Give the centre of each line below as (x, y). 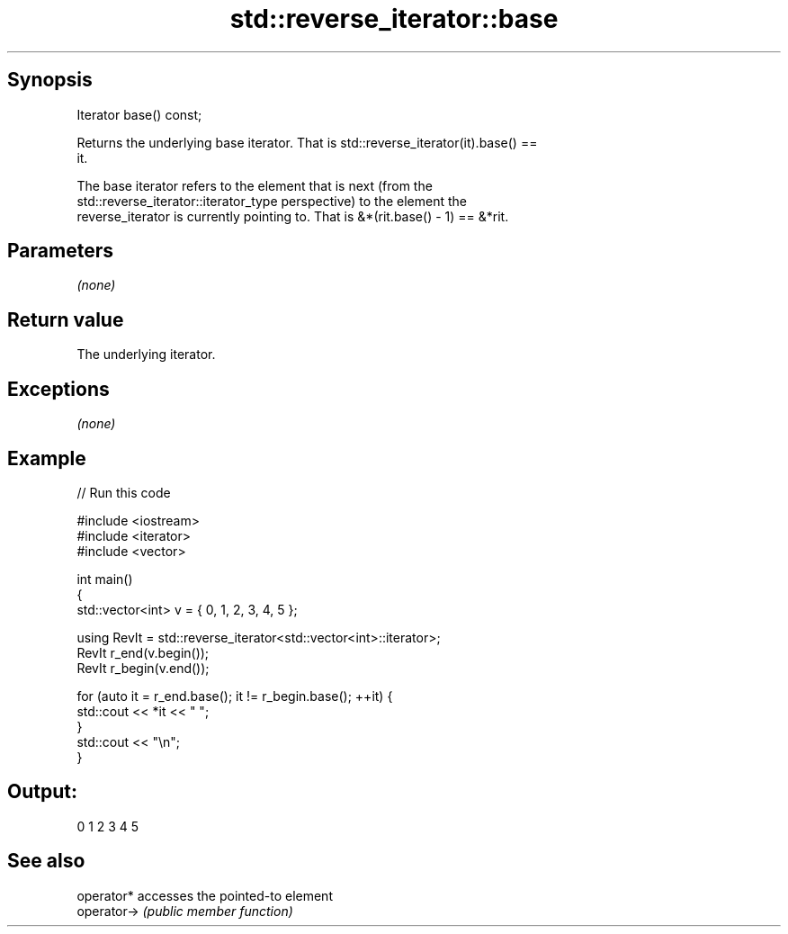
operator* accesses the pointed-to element (205, 895)
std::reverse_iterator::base (394, 19)
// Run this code (124, 492)
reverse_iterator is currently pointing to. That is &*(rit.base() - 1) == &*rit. (293, 216)
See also (46, 861)
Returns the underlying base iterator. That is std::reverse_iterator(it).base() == (307, 142)
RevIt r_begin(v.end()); (143, 668)
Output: (42, 792)
